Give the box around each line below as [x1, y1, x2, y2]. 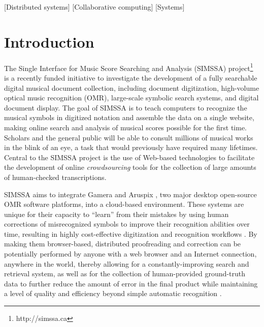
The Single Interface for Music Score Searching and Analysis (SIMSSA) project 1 [4, 61, 253, 73]
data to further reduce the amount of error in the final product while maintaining [4, 278, 258, 288]
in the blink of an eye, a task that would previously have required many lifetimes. [4, 142, 258, 153]
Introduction [4, 31, 94, 52]
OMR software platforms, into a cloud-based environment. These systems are [4, 199, 244, 209]
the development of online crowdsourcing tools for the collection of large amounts [4, 162, 256, 172]
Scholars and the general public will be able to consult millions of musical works [4, 132, 253, 142]
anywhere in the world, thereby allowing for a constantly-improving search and [4, 258, 249, 269]
